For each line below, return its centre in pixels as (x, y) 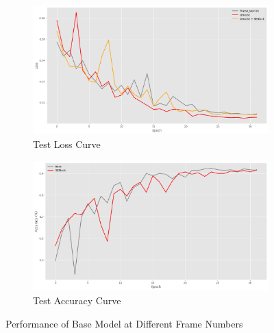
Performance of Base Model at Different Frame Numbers (124, 323)
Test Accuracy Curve (77, 300)
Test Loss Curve (67, 144)
